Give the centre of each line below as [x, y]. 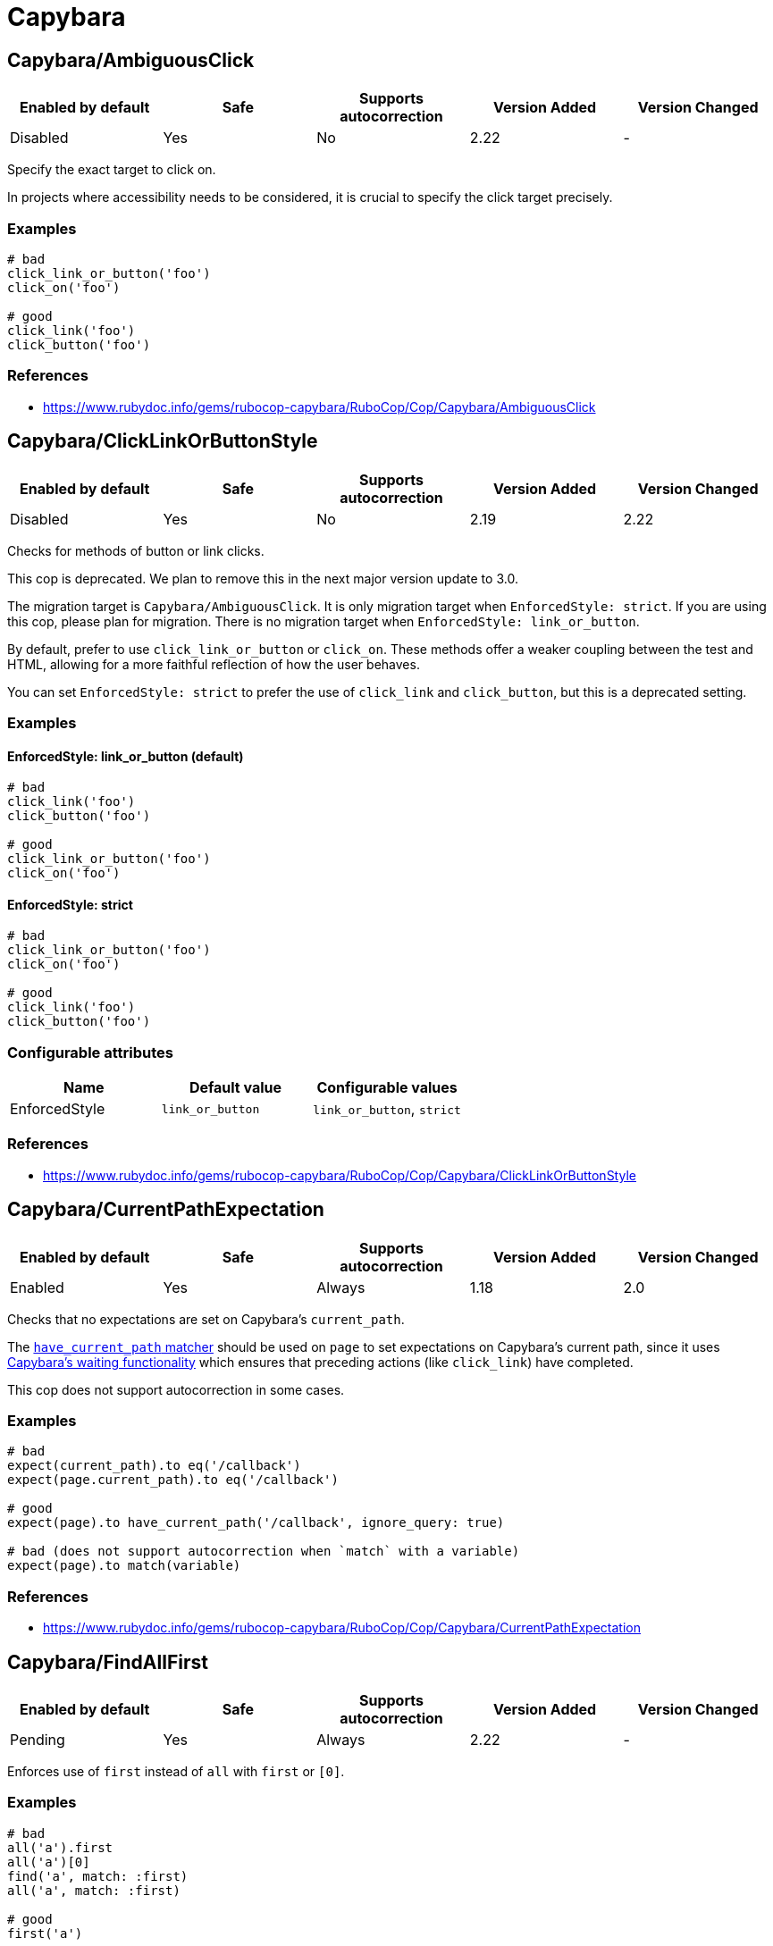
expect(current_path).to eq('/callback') [154, 1466]
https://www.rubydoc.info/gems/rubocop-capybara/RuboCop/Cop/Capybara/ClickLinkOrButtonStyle [340, 1175]
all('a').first [60, 1847]
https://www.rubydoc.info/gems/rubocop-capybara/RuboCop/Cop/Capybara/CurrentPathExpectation [342, 1628]
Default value [235, 1088]
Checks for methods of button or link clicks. [136, 550]
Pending [38, 1740]
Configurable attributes [90, 1052]
